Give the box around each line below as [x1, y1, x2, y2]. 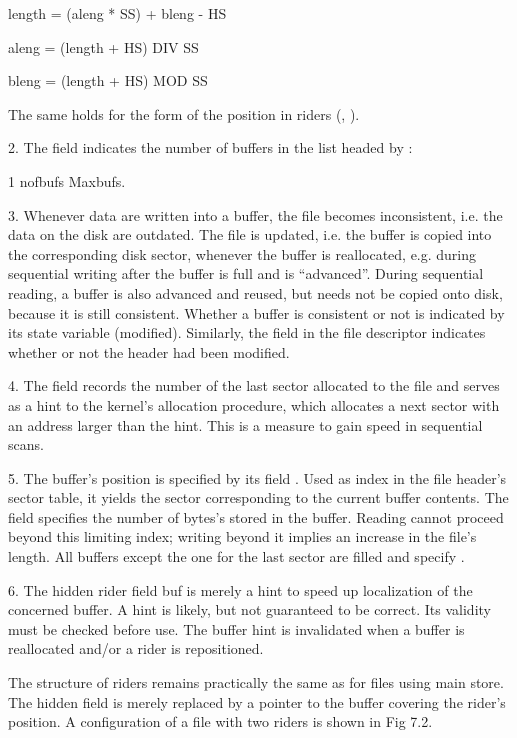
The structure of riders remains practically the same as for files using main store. [8, 672, 504, 693]
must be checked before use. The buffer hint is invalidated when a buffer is [8, 618, 465, 639]
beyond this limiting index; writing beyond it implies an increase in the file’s [8, 526, 477, 547]
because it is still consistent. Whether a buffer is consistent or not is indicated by [8, 302, 505, 323]
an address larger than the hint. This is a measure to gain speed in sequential [8, 414, 483, 435]
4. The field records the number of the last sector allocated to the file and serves [8, 375, 500, 396]
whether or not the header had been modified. [8, 341, 290, 362]
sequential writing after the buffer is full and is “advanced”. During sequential [8, 263, 484, 284]
